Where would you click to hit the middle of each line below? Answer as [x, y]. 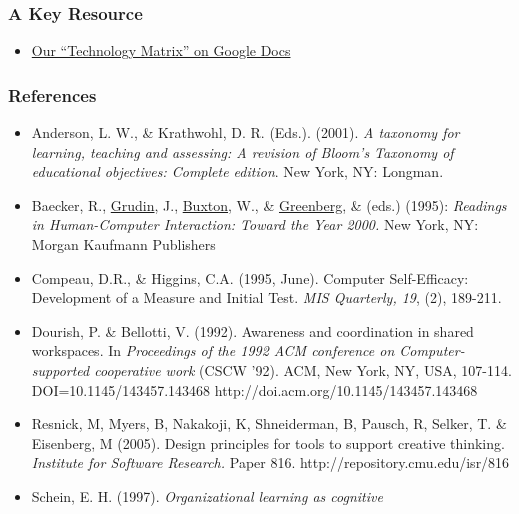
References [52, 94]
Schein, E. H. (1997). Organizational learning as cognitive [207, 495]
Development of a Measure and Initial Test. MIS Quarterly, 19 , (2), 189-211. [266, 297]
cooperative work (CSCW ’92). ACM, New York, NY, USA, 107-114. [303, 369]
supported [60, 369]
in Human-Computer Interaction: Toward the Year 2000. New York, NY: [255, 224]
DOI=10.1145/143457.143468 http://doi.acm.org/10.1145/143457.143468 [254, 389]
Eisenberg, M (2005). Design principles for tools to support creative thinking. [268, 442]
